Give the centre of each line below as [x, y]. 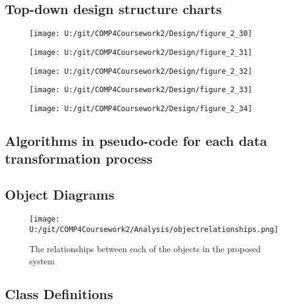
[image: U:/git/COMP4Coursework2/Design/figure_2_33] [141, 90]
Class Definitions [59, 293]
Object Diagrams [60, 194]
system [42, 260]
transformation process [79, 158]
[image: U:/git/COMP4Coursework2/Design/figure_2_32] [141, 71]
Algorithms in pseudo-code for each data [136, 140]
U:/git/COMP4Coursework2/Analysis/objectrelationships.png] [154, 229]
